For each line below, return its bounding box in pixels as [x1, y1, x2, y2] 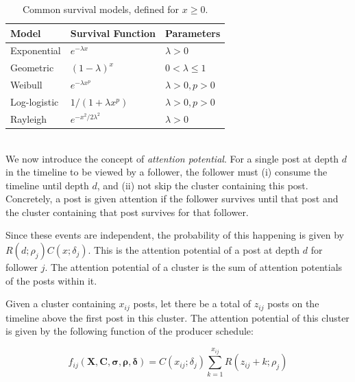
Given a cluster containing [5, 296, 116, 311]
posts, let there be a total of [133, 296, 252, 311]
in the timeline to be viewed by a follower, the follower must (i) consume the [5, 165, 328, 179]
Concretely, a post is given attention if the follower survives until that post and [5, 191, 339, 206]
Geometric [10, 60, 54, 75]
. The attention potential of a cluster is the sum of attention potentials [45, 260, 343, 274]
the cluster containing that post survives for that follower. [5, 204, 249, 219]
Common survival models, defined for [22, 2, 180, 16]
